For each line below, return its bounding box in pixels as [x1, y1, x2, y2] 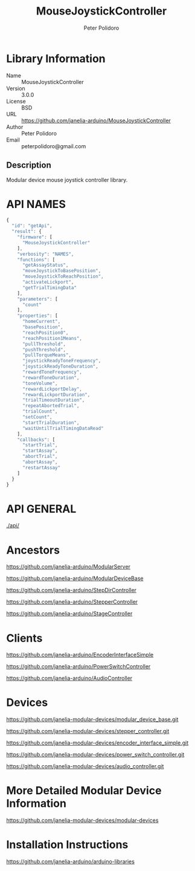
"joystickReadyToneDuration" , [22, 364, 98, 370]
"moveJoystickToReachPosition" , [22, 273, 104, 279]
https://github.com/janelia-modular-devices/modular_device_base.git [6, 716, 179, 723]
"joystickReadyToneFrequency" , [22, 358, 101, 364]
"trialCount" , [22, 408, 59, 415]
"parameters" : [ [17, 296, 59, 302]
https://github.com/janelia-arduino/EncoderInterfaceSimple [6, 651, 154, 659]
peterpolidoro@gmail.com [21, 142, 86, 149]
